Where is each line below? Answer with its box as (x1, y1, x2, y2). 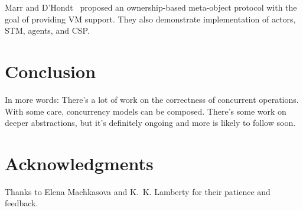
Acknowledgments (5, 151, 154, 175)
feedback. (5, 197, 38, 209)
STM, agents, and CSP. (5, 24, 90, 37)
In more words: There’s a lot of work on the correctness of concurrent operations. (5, 93, 299, 105)
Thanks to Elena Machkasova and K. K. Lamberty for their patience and (5, 185, 271, 197)
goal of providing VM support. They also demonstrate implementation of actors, (5, 12, 296, 25)
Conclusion (5, 59, 96, 83)
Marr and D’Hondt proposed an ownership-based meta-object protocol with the (5, 1, 297, 13)
